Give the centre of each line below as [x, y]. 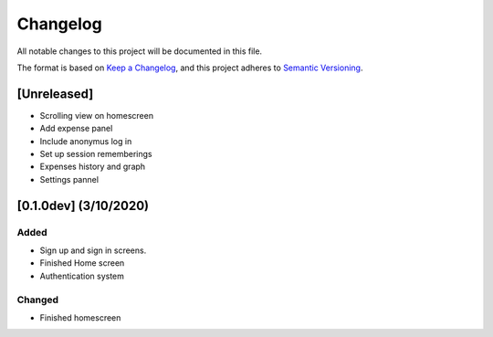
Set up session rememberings [96, 154]
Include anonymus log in [86, 141]
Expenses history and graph [93, 167]
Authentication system [82, 276]
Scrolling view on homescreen [97, 115]
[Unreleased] [55, 94]
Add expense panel [76, 129]
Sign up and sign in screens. [93, 250]
